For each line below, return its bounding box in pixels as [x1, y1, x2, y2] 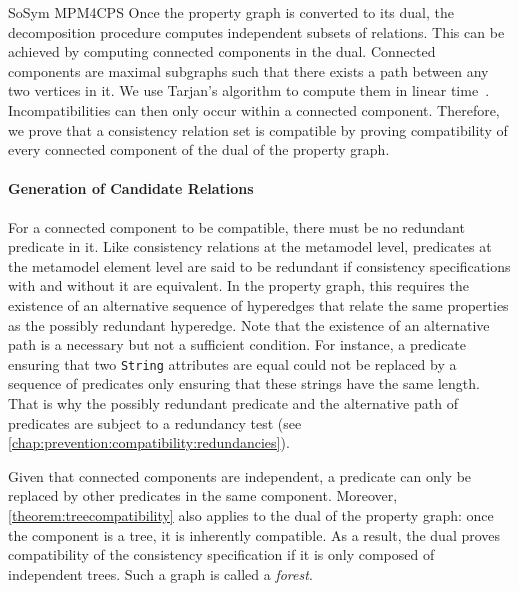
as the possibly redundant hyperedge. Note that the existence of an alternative [8, 314, 490, 335]
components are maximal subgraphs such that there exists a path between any [8, 60, 489, 81]
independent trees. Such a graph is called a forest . [8, 563, 313, 584]
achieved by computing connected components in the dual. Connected [8, 41, 436, 62]
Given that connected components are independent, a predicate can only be [8, 465, 472, 486]
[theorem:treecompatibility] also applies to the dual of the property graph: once [8, 504, 494, 525]
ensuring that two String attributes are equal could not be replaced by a [8, 353, 457, 374]
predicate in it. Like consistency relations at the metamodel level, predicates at [8, 236, 492, 257]
